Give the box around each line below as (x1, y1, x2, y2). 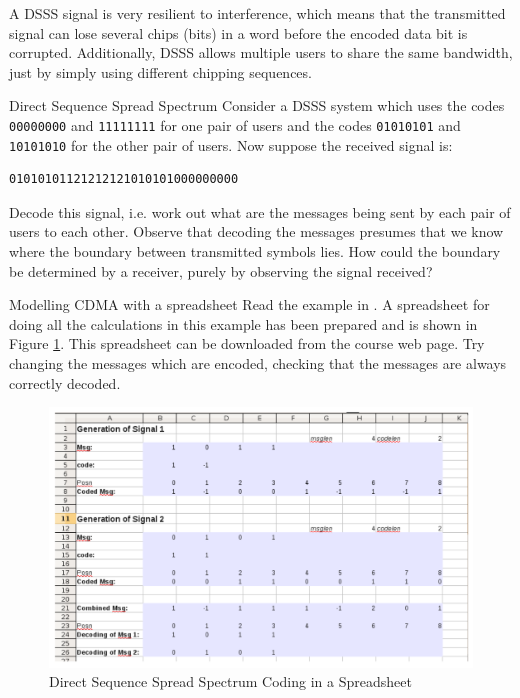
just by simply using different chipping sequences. (9, 61, 312, 82)
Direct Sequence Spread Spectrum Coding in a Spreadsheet (49, 671, 412, 692)
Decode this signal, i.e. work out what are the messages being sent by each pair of (9, 201, 511, 222)
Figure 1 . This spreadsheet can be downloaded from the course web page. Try (9, 333, 485, 354)
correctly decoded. (9, 372, 121, 393)
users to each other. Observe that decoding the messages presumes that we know (9, 221, 504, 242)
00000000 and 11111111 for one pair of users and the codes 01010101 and (9, 114, 461, 135)
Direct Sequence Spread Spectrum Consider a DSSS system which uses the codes (9, 95, 505, 116)
